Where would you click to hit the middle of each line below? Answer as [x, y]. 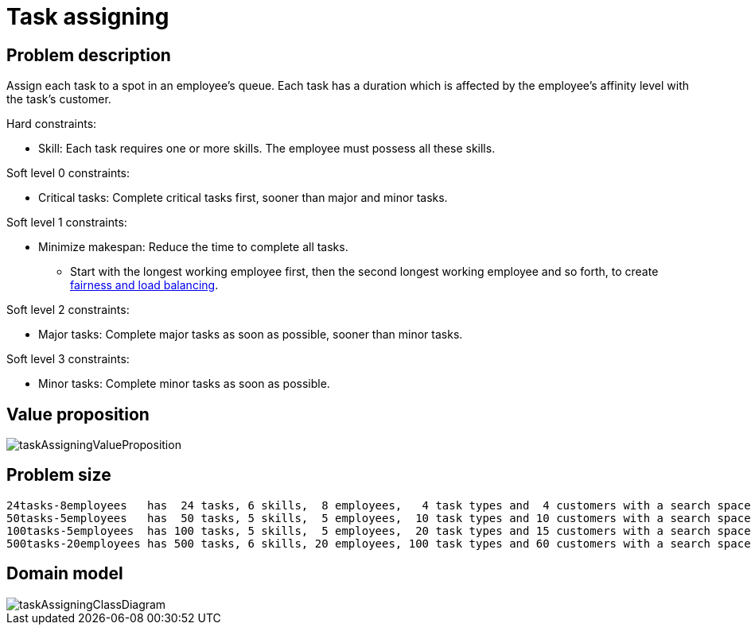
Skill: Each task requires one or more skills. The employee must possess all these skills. [267, 149]
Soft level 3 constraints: [68, 359]
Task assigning [88, 17]
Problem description [89, 55]
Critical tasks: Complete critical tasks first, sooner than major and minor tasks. [243, 198]
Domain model [65, 574]
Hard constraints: [52, 124]
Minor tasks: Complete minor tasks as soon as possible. [184, 384]
